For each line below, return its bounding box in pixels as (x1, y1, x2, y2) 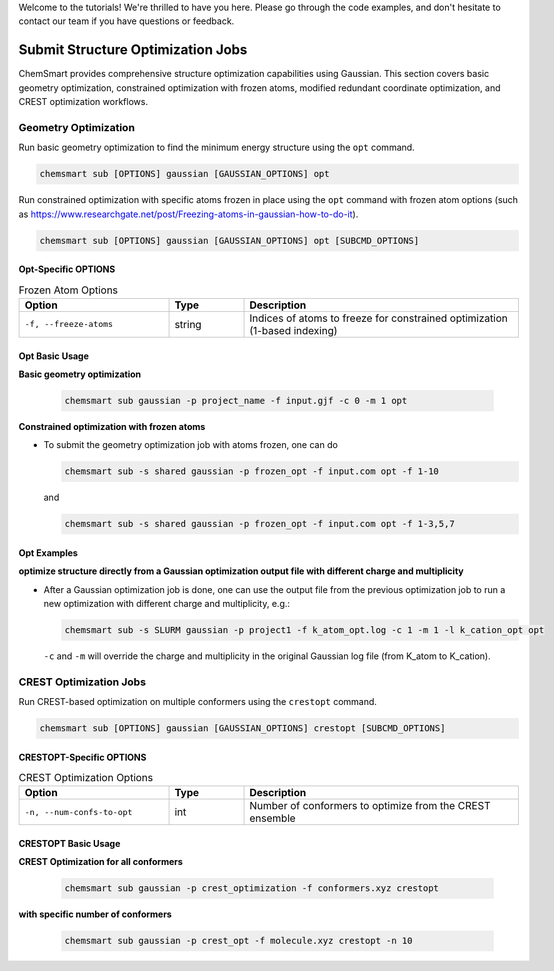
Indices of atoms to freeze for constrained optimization (249, 311, 509, 325)
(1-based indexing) (249, 323, 338, 337)
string (174, 317, 202, 331)
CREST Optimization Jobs (18, 675, 147, 689)
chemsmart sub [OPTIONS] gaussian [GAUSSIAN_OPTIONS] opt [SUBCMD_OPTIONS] (39, 235, 420, 246)
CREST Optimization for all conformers (18, 856, 184, 868)
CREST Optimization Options (18, 771, 154, 785)
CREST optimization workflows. (18, 96, 149, 108)
